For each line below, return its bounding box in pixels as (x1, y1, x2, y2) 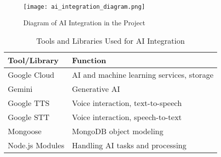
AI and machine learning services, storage (72, 69, 214, 81)
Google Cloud (8, 69, 54, 81)
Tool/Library (8, 54, 59, 66)
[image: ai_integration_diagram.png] (23, 3, 145, 10)
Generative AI (72, 83, 120, 95)
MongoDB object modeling (72, 125, 164, 137)
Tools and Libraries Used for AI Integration (36, 35, 185, 47)
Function (72, 54, 106, 66)
